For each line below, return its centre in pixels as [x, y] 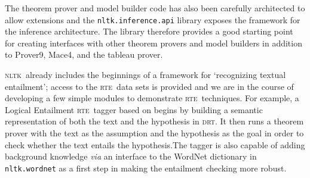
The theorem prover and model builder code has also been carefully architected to [155, 8]
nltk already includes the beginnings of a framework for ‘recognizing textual [145, 75]
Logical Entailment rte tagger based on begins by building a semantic [134, 109]
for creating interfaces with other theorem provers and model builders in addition [154, 43]
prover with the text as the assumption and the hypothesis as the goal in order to [154, 133]
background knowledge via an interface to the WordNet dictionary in [131, 156]
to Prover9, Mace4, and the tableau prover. [84, 54]
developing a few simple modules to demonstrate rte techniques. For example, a [152, 98]
